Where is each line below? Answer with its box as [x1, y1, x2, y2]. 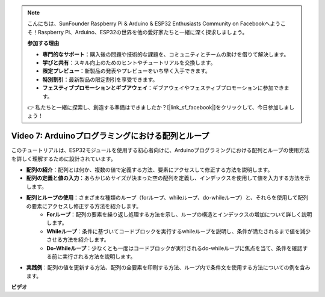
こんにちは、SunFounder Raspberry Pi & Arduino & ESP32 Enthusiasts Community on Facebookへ [27, 20, 270, 27]
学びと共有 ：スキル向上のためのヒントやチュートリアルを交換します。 [42, 59, 216, 66]
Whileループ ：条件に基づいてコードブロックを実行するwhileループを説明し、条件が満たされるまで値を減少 [46, 227, 311, 234]
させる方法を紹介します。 [46, 236, 110, 243]
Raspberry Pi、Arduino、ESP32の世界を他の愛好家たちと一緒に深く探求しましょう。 [37, 28, 248, 35]
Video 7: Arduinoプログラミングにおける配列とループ [11, 131, 209, 141]
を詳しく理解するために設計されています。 [11, 155, 117, 162]
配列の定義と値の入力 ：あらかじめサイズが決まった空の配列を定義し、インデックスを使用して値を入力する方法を [26, 174, 305, 182]
